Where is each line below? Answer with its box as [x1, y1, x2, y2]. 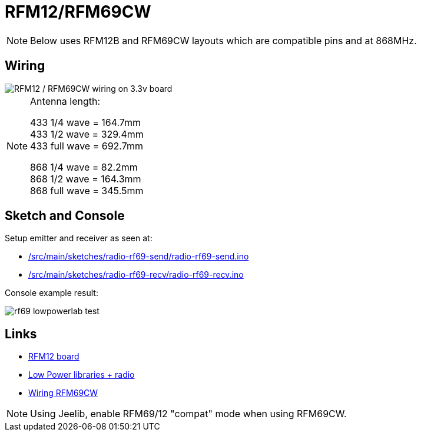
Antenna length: [30, 95, 101, 107]
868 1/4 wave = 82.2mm [30, 161, 138, 173]
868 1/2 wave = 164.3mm [30, 172, 141, 185]
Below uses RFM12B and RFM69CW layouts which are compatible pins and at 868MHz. [30, 34, 417, 46]
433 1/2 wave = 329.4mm [30, 128, 144, 140]
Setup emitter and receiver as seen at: [5, 233, 153, 244]
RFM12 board [28, 351, 79, 362]
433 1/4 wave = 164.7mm [30, 116, 141, 128]
